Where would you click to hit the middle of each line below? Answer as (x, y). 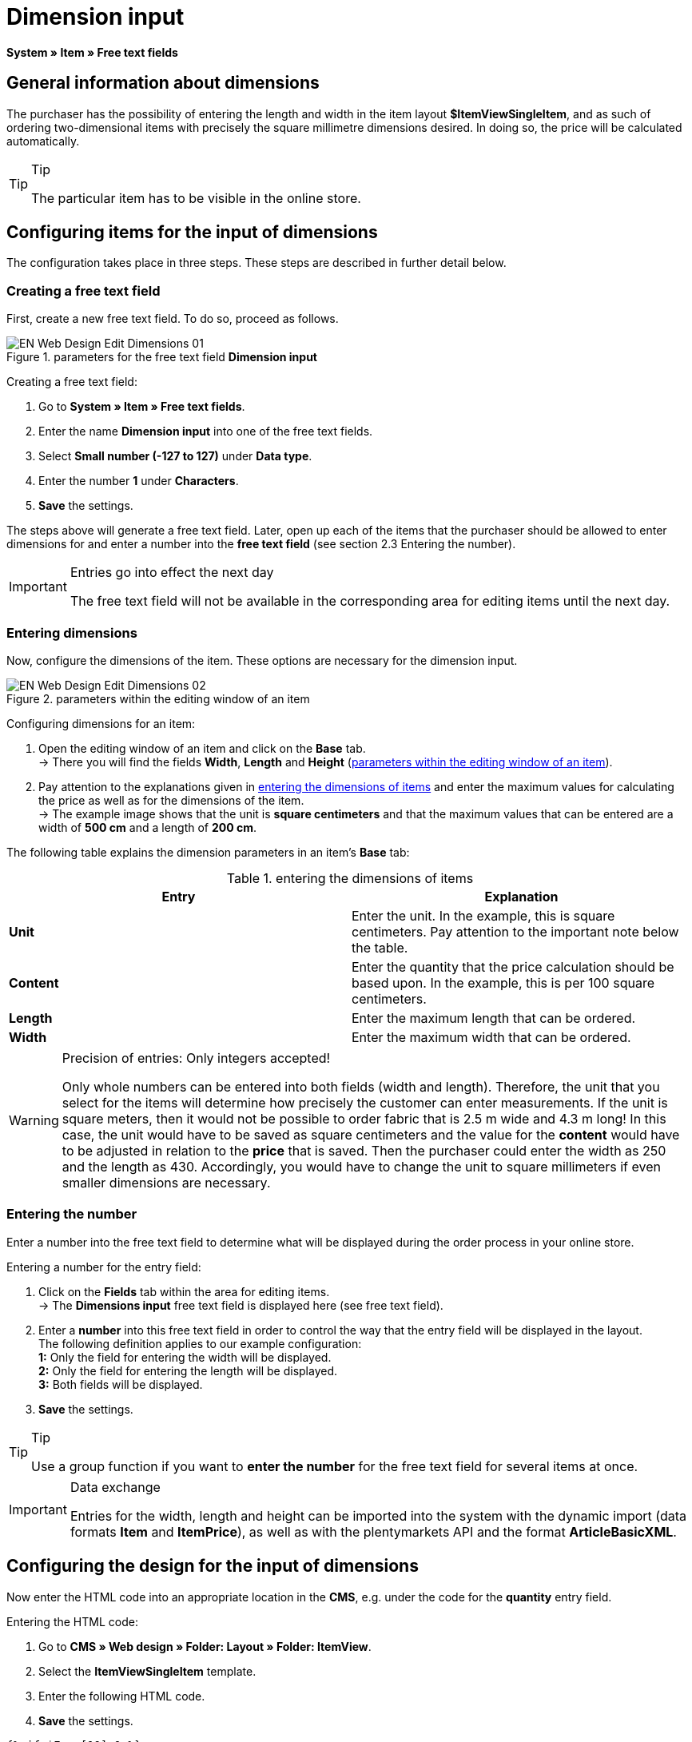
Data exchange (115, 1487)
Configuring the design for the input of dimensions (213, 1566)
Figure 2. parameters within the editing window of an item (158, 698)
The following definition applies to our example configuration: (200, 1343)
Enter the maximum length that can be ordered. (494, 1018)
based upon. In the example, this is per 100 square (503, 982)
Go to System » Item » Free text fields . (142, 407)
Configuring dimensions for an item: (101, 723)
